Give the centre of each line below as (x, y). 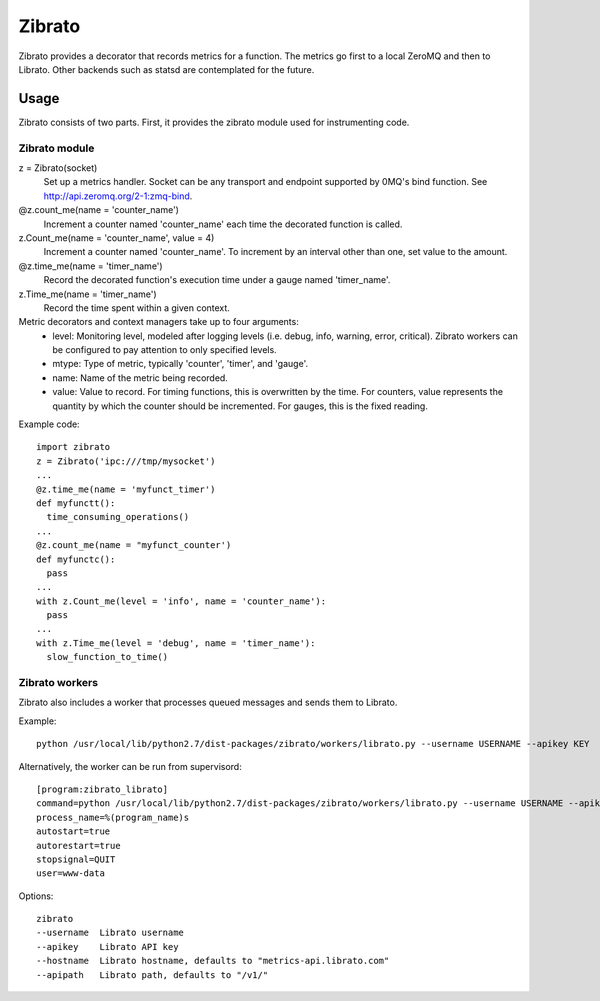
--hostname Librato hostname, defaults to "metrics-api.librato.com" (213, 961)
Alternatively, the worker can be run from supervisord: (130, 766)
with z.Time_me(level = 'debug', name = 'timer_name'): (176, 643)
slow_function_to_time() (107, 657)
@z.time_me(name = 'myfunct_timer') (126, 489)
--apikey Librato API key (107, 946)
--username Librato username (110, 933)
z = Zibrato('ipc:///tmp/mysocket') (126, 461)
